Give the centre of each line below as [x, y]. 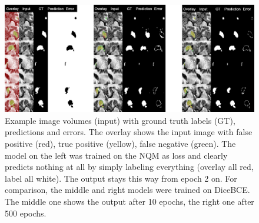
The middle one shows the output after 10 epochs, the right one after [129, 201]
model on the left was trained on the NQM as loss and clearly [116, 155]
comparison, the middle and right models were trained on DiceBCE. [127, 190]
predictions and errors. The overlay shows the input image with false [129, 132]
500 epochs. [26, 213]
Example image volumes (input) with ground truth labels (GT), [120, 120]
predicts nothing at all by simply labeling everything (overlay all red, [129, 167]
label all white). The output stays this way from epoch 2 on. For [121, 178]
